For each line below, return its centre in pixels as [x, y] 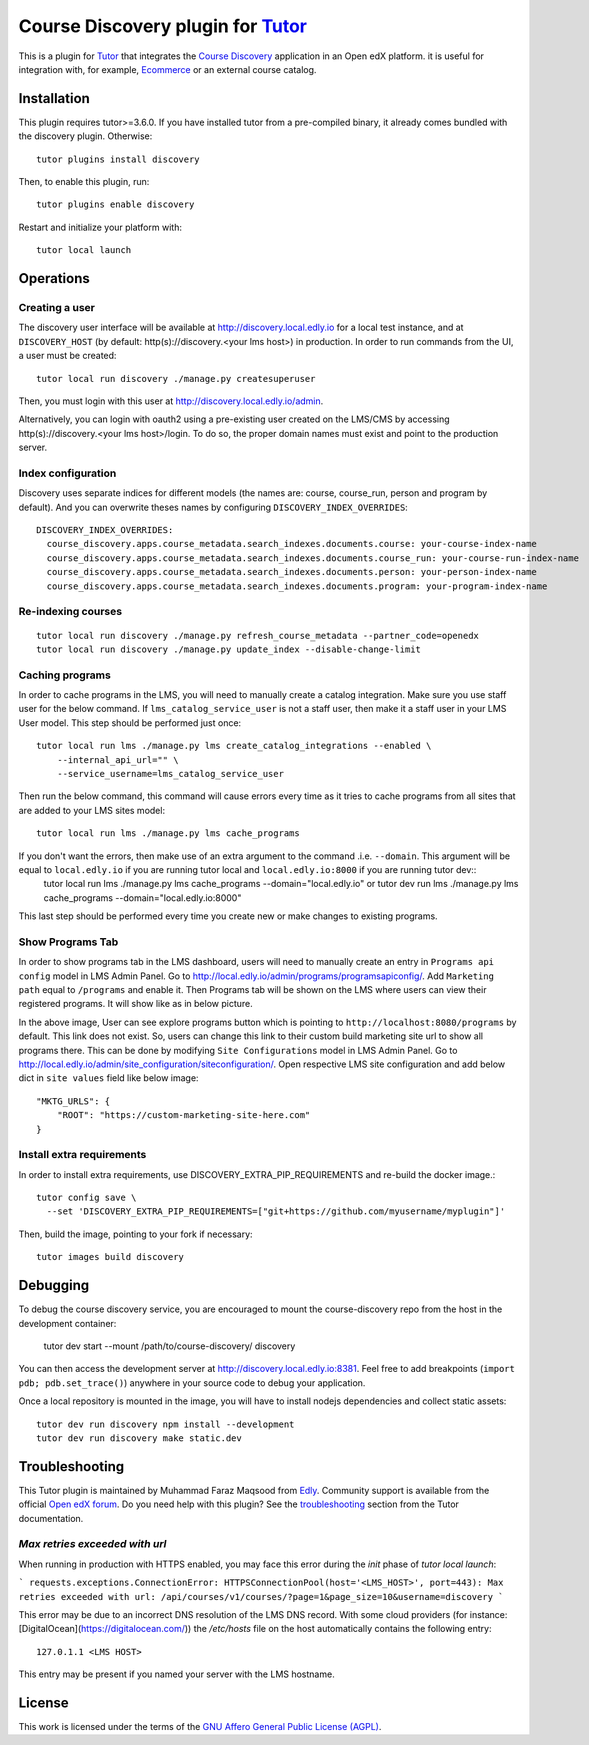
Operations [54, 278]
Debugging [54, 1285]
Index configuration [67, 473]
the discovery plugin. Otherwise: [85, 136]
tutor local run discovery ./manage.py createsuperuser [176, 378]
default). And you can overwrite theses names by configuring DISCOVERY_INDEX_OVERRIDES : [213, 507]
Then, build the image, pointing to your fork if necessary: [136, 1234]
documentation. [51, 1518]
